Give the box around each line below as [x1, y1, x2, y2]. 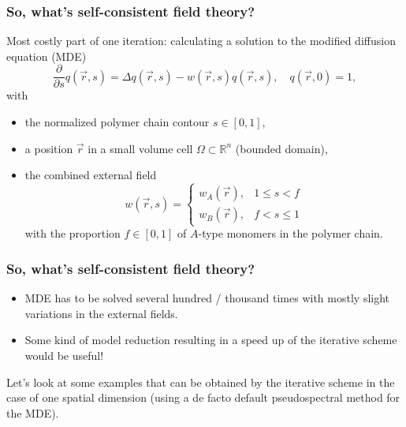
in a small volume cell [88, 140, 193, 156]
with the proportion [24, 225, 121, 242]
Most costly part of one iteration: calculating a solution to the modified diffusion [6, 32, 396, 49]
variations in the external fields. [24, 305, 178, 321]
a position [24, 140, 73, 156]
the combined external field [24, 167, 157, 183]
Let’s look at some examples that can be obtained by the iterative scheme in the [6, 373, 395, 390]
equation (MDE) [6, 47, 87, 64]
